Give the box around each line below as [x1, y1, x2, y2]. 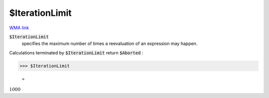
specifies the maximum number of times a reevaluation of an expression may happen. [21, 41, 198, 47]
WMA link [9, 25, 29, 31]
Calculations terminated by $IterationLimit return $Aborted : [9, 49, 143, 55]
